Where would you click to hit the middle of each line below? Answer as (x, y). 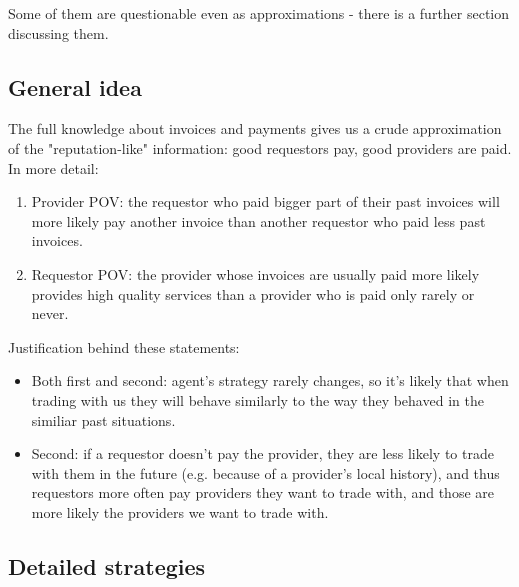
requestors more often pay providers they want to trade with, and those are (262, 492)
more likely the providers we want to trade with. (180, 511)
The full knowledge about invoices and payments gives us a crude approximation (255, 128)
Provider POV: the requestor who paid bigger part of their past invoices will (265, 201)
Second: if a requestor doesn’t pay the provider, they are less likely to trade (262, 453)
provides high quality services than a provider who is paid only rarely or (253, 293)
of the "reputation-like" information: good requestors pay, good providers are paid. (260, 147)
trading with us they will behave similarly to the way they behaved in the (257, 399)
